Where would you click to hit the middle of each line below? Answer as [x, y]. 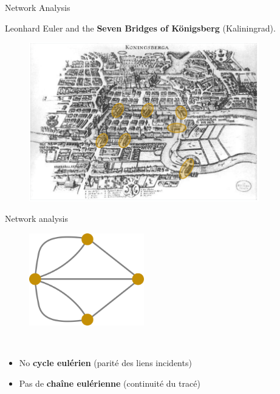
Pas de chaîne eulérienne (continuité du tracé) [110, 383]
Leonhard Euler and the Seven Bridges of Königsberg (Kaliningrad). [140, 28]
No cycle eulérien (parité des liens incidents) [105, 363]
